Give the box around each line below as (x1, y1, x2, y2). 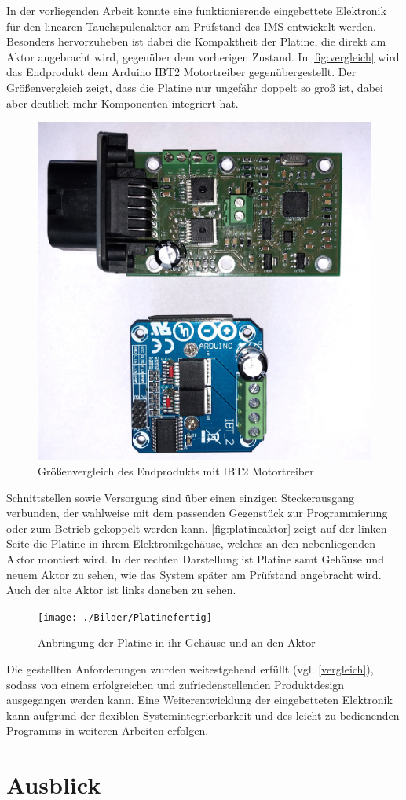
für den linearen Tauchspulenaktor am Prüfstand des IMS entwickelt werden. (6, 17, 376, 34)
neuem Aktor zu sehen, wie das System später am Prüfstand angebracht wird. (6, 566, 382, 582)
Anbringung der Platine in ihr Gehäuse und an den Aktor (38, 634, 316, 651)
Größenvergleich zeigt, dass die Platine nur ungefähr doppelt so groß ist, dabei (6, 79, 383, 95)
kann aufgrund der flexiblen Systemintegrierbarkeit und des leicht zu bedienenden (6, 706, 400, 723)
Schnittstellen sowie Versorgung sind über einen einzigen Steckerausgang (6, 489, 355, 505)
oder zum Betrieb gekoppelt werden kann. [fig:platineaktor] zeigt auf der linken (6, 519, 387, 536)
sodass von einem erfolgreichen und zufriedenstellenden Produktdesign (6, 676, 345, 692)
